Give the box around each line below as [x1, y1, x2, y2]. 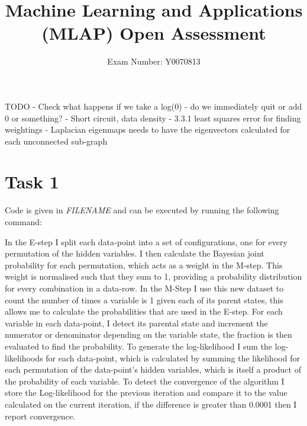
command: [5, 216, 42, 228]
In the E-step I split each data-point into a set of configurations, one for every [5, 235, 287, 248]
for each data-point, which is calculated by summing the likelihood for [46, 351, 300, 364]
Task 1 [5, 169, 59, 194]
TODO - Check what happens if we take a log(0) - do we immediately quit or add [5, 100, 302, 112]
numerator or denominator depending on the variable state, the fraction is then [5, 328, 292, 341]
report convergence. [5, 409, 76, 422]
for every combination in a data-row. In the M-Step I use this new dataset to [5, 281, 284, 294]
